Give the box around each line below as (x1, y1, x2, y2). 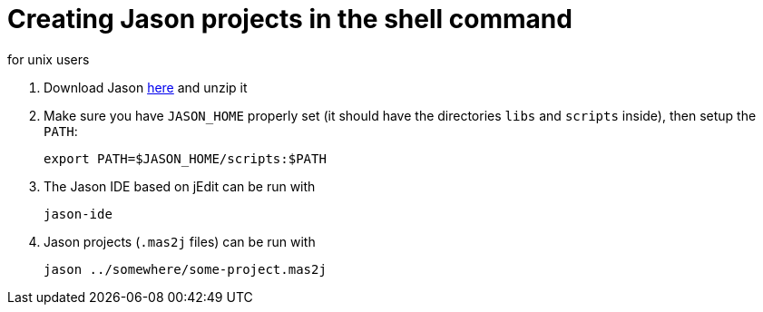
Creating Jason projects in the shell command (7, 4, 572, 34)
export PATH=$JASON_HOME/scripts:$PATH (44, 151, 327, 166)
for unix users (7, 51, 90, 67)
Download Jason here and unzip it (44, 79, 248, 95)
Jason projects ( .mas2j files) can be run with (44, 233, 316, 249)
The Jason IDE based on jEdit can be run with (44, 178, 316, 194)
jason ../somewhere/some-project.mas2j (44, 261, 327, 277)
